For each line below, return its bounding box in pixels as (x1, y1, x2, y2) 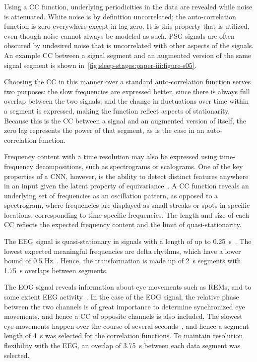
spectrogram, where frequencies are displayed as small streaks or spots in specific (4, 200, 250, 210)
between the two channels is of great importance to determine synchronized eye (4, 301, 245, 311)
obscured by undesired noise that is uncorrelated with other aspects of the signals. (4, 40, 254, 51)
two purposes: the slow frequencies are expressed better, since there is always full (4, 86, 250, 96)
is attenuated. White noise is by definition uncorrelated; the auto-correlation (4, 11, 236, 21)
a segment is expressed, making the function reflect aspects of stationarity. (4, 105, 230, 116)
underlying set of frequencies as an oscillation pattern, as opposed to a (4, 190, 218, 200)
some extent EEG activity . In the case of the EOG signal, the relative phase (4, 292, 239, 302)
